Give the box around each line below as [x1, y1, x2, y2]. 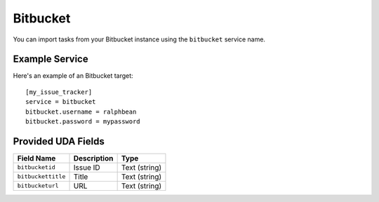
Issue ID [73, 162, 101, 172]
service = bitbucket [25, 98, 96, 106]
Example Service [13, 53, 88, 65]
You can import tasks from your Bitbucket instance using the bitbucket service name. [13, 35, 266, 43]
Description [73, 153, 114, 163]
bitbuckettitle [17, 173, 66, 180]
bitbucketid [17, 163, 55, 171]
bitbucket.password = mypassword [25, 118, 140, 126]
